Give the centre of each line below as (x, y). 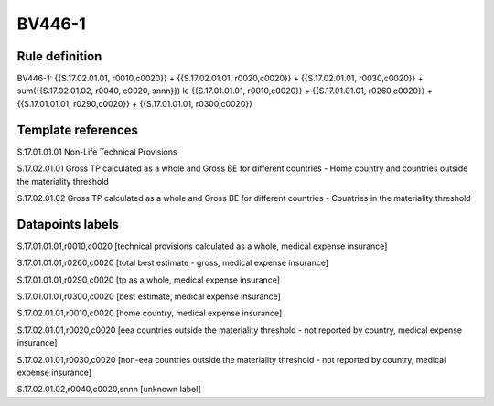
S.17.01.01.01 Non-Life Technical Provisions (97, 152)
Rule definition (59, 56)
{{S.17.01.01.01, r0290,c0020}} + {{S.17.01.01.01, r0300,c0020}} (135, 103)
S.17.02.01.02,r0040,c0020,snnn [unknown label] (109, 390)
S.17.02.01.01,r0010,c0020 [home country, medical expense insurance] (150, 313)
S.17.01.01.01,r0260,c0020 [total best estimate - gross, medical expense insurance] (173, 263)
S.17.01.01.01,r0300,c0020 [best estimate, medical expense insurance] (149, 296)
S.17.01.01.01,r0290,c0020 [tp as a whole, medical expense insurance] (149, 280)
